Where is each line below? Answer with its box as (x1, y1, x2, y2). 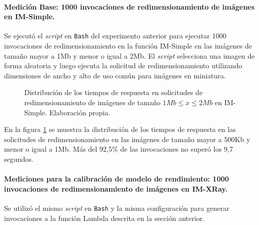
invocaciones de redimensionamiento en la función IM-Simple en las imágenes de (4, 40, 252, 51)
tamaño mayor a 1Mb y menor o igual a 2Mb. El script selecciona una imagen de (4, 50, 255, 61)
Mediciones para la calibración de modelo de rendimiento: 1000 (4, 173, 229, 184)
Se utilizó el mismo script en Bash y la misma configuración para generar (4, 202, 230, 213)
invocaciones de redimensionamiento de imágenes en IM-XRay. (4, 183, 228, 194)
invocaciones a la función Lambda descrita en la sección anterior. (4, 212, 205, 223)
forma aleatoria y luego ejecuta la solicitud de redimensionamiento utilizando (4, 60, 242, 71)
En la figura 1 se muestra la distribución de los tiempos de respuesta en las (4, 124, 236, 134)
